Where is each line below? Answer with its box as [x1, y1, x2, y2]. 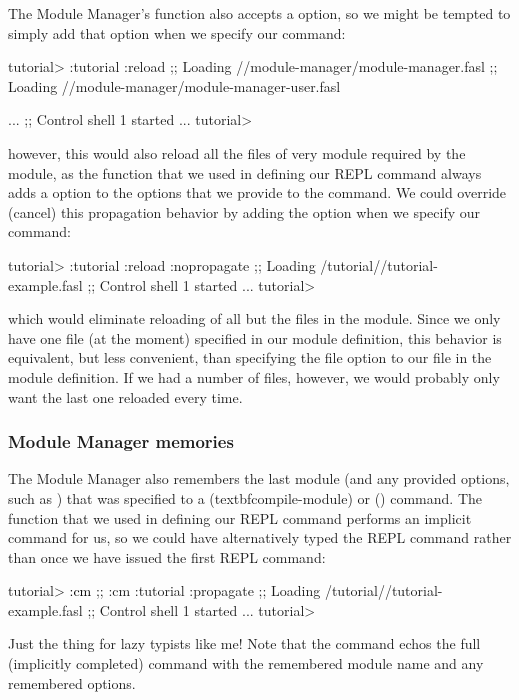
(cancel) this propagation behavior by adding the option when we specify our [8, 201, 481, 222]
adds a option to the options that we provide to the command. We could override [8, 182, 507, 203]
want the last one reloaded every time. [8, 386, 243, 407]
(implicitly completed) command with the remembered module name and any [8, 653, 484, 674]
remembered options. [8, 672, 136, 693]
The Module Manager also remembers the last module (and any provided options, [8, 468, 510, 489]
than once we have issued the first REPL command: [8, 546, 326, 567]
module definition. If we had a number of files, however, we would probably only [8, 366, 500, 387]
